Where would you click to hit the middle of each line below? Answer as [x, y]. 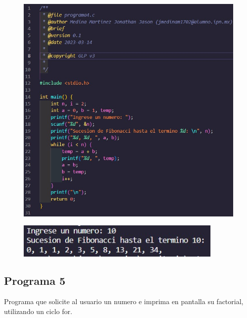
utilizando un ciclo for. [38, 311]
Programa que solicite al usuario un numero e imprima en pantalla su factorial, [124, 301]
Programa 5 [35, 281]
